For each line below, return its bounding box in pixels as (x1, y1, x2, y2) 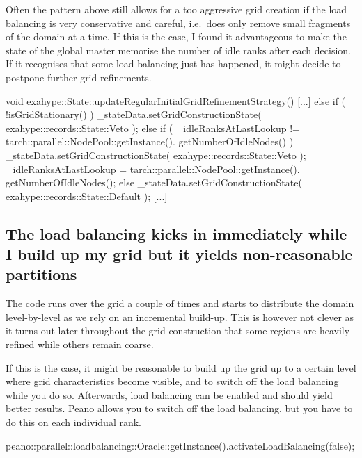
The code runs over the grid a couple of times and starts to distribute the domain (6, 296, 354, 311)
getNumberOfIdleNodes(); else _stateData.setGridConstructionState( (6, 175, 302, 190)
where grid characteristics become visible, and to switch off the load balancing (6, 374, 339, 389)
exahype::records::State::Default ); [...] (6, 188, 168, 203)
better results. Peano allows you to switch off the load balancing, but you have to (6, 401, 353, 416)
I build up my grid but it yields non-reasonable (6, 243, 353, 265)
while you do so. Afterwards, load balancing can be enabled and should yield (6, 387, 333, 402)
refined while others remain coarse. (6, 337, 154, 352)
